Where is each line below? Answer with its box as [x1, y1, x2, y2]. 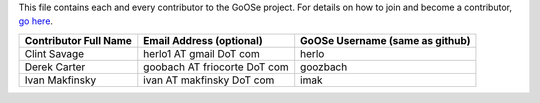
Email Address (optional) [143, 33, 264, 47]
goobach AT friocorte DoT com [143, 60, 289, 74]
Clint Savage [24, 46, 85, 60]
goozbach [300, 60, 348, 74]
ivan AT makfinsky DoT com [143, 73, 275, 87]
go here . [18, 15, 54, 27]
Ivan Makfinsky [24, 73, 97, 87]
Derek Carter [24, 60, 86, 74]
